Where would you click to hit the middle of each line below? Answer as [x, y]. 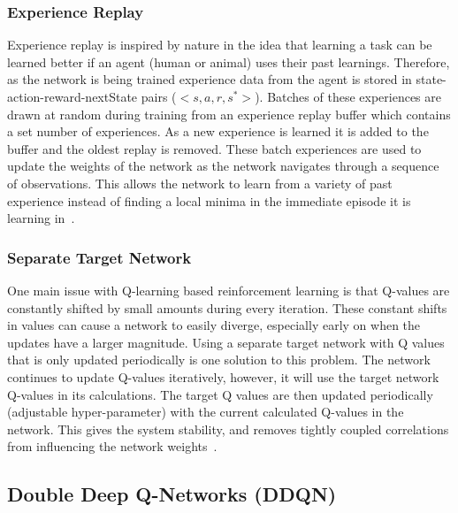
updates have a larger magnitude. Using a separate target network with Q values [226, 342]
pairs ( [159, 96]
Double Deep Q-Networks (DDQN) [172, 494]
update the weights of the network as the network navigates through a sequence [223, 166]
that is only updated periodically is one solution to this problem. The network [219, 360]
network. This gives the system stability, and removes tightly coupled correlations [228, 429]
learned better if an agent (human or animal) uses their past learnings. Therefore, [229, 61]
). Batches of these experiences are [348, 96]
